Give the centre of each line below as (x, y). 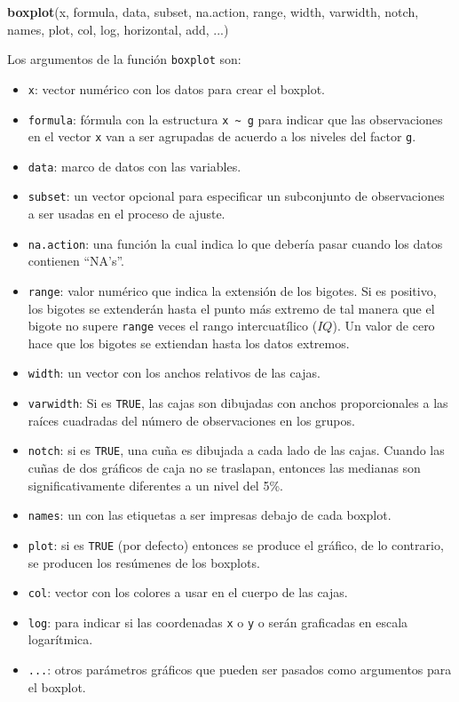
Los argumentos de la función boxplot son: (124, 59)
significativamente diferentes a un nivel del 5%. (155, 485)
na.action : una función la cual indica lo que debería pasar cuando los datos (235, 243)
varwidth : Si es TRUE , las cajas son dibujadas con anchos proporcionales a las (238, 403)
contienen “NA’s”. (76, 261)
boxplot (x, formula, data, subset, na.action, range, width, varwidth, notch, (213, 12)
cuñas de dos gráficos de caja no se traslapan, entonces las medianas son (224, 468)
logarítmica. (60, 639)
